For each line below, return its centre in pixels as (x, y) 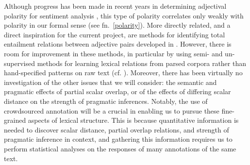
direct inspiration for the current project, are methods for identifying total (115, 34)
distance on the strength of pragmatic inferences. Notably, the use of (106, 101)
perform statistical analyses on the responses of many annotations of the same (120, 148)
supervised (19, 63)
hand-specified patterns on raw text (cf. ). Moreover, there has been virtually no (123, 73)
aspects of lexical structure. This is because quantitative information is (133, 120)
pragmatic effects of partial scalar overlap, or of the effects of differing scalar (117, 91)
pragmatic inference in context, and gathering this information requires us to (118, 139)
